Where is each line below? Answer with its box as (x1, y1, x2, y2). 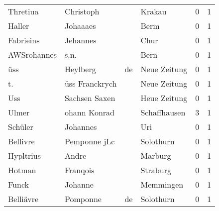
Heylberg (64, 63, 96, 75)
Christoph (64, 5, 100, 17)
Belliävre (8, 193, 39, 205)
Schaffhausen (140, 106, 186, 118)
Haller (8, 20, 29, 31)
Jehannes (64, 34, 97, 46)
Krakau (140, 5, 167, 17)
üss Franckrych (64, 78, 117, 89)
